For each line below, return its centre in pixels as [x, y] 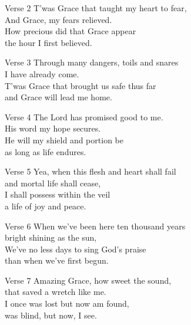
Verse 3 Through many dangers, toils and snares [92, 62]
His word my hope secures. [53, 128]
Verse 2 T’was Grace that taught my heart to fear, [96, 8]
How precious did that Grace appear [71, 31]
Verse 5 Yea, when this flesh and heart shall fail [91, 171]
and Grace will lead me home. [58, 97]
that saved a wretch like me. [56, 292]
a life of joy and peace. [46, 206]
